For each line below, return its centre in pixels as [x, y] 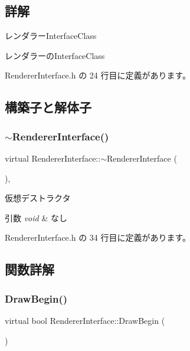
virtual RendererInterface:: [53, 158]
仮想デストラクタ [38, 198]
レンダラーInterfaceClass [51, 36]
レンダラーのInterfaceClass [55, 55]
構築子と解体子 [48, 107]
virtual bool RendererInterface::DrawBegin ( [85, 320]
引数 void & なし [36, 217]
